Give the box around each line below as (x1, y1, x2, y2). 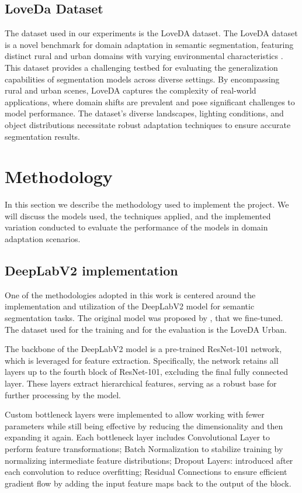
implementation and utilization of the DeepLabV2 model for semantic (5, 300, 255, 312)
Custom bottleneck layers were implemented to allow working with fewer (5, 408, 265, 420)
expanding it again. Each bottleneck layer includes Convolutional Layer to (5, 431, 270, 443)
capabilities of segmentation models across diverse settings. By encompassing (5, 73, 280, 85)
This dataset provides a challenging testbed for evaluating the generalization (5, 61, 278, 73)
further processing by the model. (5, 388, 122, 401)
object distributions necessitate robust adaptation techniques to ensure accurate (5, 118, 291, 130)
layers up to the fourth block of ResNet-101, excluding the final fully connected (5, 366, 289, 378)
